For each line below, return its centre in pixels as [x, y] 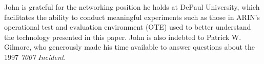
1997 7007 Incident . [35, 57]
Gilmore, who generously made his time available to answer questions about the [130, 47]
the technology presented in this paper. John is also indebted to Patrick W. [123, 37]
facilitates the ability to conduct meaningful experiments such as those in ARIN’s [132, 17]
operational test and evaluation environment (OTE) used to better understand [128, 27]
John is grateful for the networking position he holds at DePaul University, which [132, 7]
